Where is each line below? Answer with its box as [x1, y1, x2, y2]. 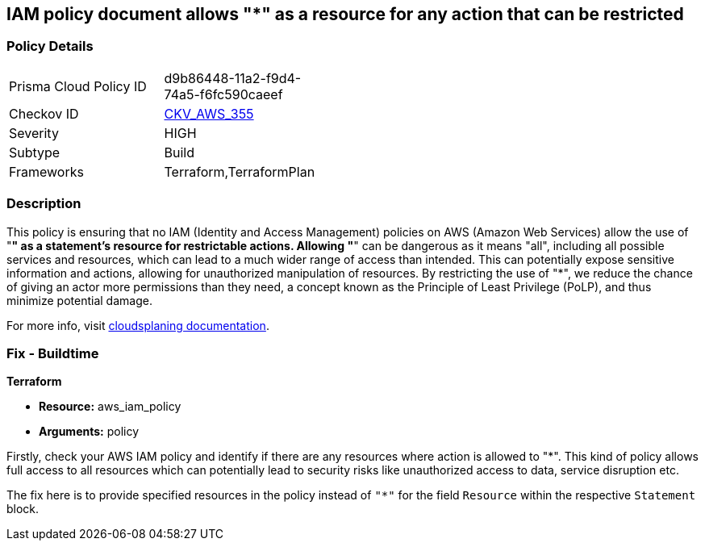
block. [6, 502, 40, 516]
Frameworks [9, 163, 84, 180]
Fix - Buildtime [6, 344, 99, 361]
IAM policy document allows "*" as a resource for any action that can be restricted [6, 4, 684, 24]
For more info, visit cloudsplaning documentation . [6, 318, 269, 332]
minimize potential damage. [6, 293, 152, 307]
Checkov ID [9, 105, 79, 122]
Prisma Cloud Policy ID [9, 77, 147, 94]
